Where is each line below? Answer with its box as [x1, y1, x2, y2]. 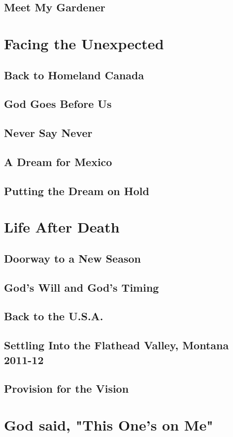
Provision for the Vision [4, 381, 129, 396]
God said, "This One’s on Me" [4, 414, 213, 435]
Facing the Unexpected [4, 33, 164, 53]
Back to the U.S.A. [4, 308, 103, 324]
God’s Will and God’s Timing [4, 279, 159, 295]
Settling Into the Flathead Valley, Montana [4, 337, 229, 353]
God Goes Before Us [4, 96, 112, 111]
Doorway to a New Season [4, 250, 141, 266]
